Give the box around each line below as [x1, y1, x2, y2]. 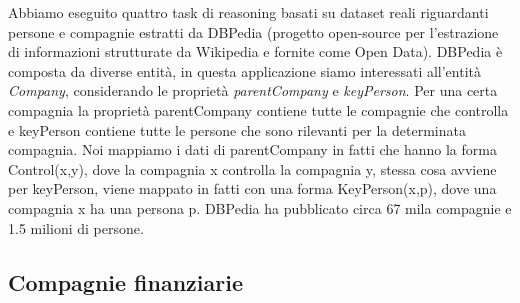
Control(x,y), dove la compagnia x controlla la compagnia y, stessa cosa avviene [8, 158, 497, 179]
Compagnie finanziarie [8, 266, 243, 297]
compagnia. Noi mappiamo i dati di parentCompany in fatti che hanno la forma [8, 139, 497, 160]
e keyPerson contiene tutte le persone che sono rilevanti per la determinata [8, 119, 466, 140]
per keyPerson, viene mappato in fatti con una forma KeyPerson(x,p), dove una [8, 178, 497, 199]
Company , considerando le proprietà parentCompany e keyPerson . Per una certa [8, 80, 498, 101]
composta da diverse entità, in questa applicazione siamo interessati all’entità [8, 60, 482, 81]
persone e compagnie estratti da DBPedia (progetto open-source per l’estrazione [8, 21, 499, 42]
